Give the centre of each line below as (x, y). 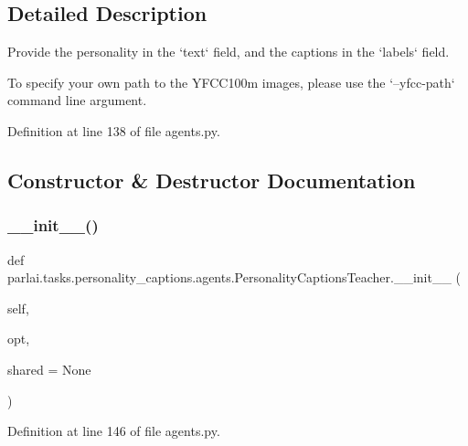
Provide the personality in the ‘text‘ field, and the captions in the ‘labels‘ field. (229, 52)
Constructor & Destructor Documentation (212, 180)
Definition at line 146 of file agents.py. (114, 431)
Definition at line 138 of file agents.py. (114, 130)
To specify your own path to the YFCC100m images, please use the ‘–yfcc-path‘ (231, 82)
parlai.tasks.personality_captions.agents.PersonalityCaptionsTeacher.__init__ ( (234, 277)
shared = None (49, 369)
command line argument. (77, 100)
